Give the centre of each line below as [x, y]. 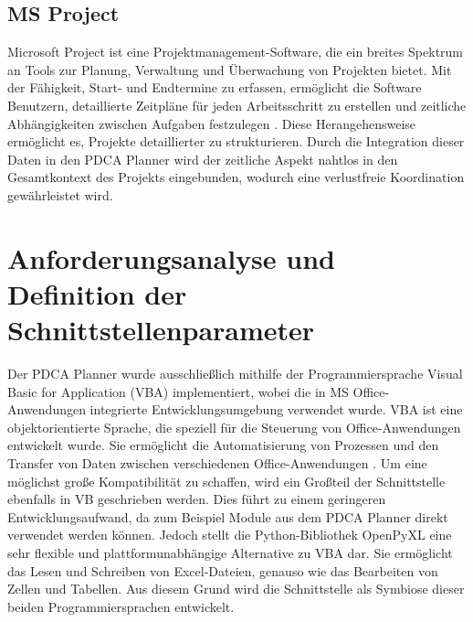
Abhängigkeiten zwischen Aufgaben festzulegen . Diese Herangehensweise [212, 123]
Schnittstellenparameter [161, 330]
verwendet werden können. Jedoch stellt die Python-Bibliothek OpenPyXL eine [230, 535]
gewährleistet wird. [60, 194]
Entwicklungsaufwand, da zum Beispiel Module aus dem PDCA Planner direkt [228, 516]
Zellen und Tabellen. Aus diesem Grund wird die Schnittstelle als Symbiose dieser [236, 589]
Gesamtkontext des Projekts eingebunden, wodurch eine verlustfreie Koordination [236, 177]
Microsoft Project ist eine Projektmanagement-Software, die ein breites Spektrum [236, 52]
